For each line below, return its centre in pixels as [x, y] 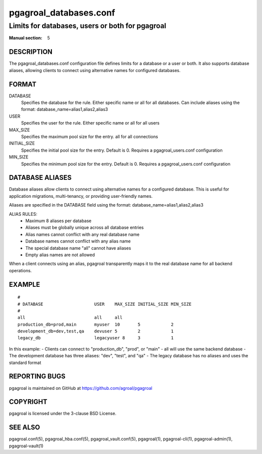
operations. [20, 270]
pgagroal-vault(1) [26, 446]
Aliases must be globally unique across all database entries [85, 227]
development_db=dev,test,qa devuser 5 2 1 [96, 331]
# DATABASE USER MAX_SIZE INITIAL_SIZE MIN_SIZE [105, 304]
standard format [25, 363]
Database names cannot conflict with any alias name [78, 241]
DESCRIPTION [31, 52]
